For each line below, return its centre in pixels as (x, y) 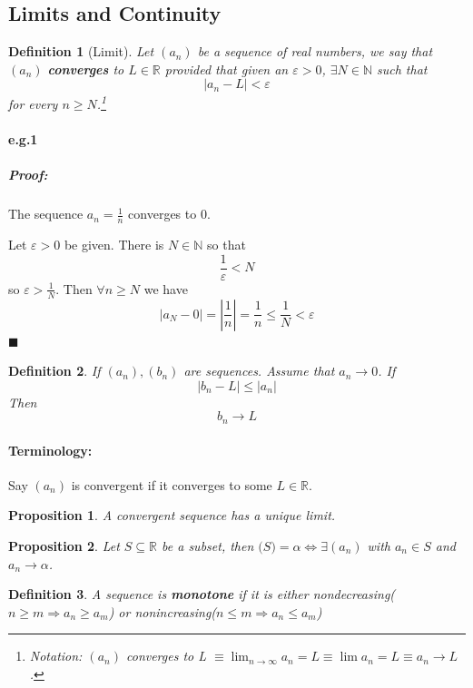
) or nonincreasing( (163, 611)
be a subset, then (208, 545)
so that (227, 245)
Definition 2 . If (54, 371)
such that (402, 69)
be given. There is (114, 245)
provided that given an (227, 69)
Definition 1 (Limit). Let (81, 51)
